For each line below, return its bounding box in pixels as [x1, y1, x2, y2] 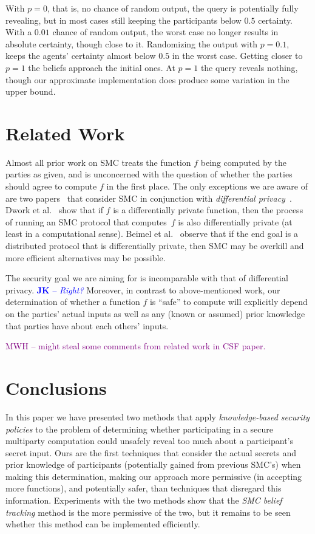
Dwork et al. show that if [5, 204, 103, 216]
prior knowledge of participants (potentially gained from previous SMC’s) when [5, 458, 301, 471]
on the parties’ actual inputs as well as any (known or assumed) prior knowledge [5, 307, 305, 320]
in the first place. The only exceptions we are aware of [106, 180, 308, 193]
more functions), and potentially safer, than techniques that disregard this [5, 482, 282, 495]
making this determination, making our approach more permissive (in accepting [5, 470, 302, 482]
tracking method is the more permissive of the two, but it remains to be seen [5, 505, 291, 518]
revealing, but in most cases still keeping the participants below [5, 13, 242, 26]
